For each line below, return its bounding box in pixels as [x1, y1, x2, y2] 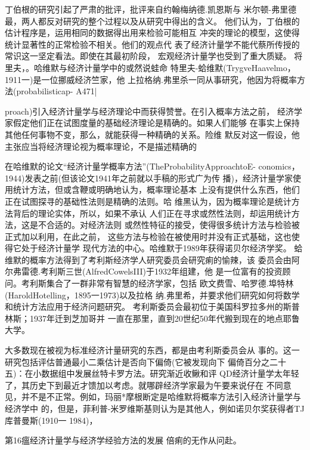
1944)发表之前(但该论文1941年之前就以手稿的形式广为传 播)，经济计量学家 [5, 171, 293, 184]
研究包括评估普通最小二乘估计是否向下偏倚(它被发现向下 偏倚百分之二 [5, 355, 278, 368]
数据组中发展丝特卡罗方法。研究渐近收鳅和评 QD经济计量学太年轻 [41, 367, 299, 380]
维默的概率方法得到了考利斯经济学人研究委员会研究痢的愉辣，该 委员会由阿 [5, 253, 300, 266]
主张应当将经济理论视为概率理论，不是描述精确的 [5, 140, 197, 152]
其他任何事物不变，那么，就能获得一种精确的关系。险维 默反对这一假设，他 [5, 128, 300, 140]
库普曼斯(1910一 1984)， [5, 414, 98, 426]
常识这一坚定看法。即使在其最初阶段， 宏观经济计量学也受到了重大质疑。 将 [5, 50, 303, 62]
